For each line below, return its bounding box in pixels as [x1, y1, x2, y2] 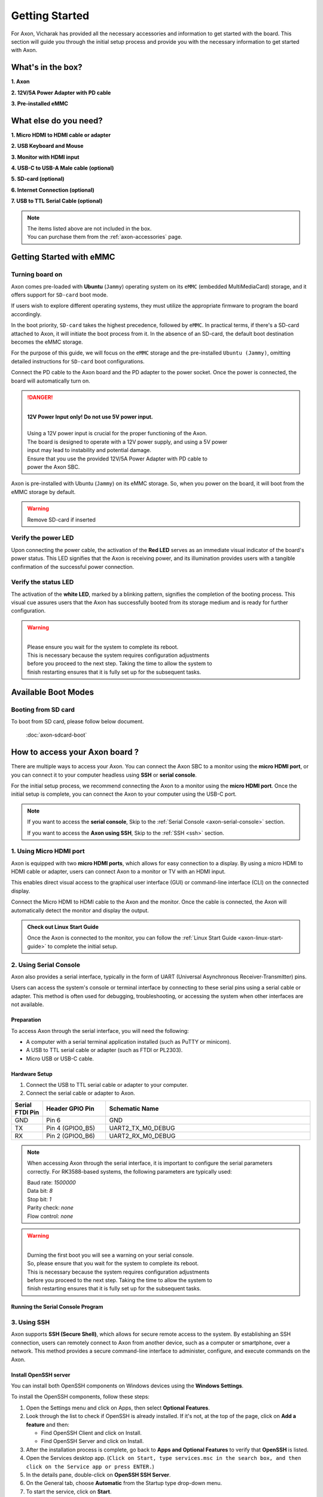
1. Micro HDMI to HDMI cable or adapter [11, 131, 111, 138]
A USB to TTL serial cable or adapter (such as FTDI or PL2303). [26, 1047, 183, 1054]
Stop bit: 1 [27, 1195, 52, 1203]
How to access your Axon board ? [11, 747, 139, 757]
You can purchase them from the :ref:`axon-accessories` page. [27, 234, 182, 241]
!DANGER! [27, 393, 53, 401]
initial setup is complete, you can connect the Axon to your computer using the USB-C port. [11, 790, 237, 798]
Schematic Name [109, 1104, 159, 1113]
